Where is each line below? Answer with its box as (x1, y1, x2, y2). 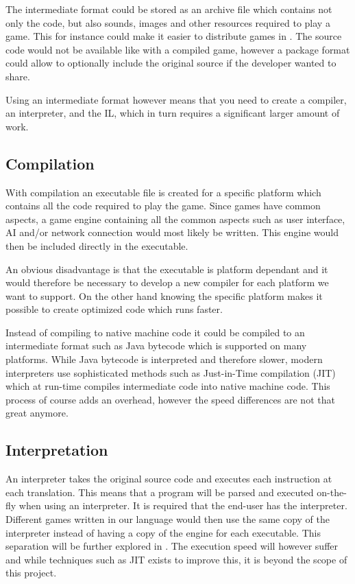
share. (5, 69, 30, 83)
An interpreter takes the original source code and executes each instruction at (5, 471, 332, 486)
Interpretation (5, 439, 108, 460)
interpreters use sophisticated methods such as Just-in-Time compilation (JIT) (5, 365, 336, 379)
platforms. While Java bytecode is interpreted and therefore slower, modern (5, 352, 323, 366)
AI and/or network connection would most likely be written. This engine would (5, 225, 339, 240)
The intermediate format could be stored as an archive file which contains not (5, 2, 332, 16)
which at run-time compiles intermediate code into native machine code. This (5, 379, 330, 393)
